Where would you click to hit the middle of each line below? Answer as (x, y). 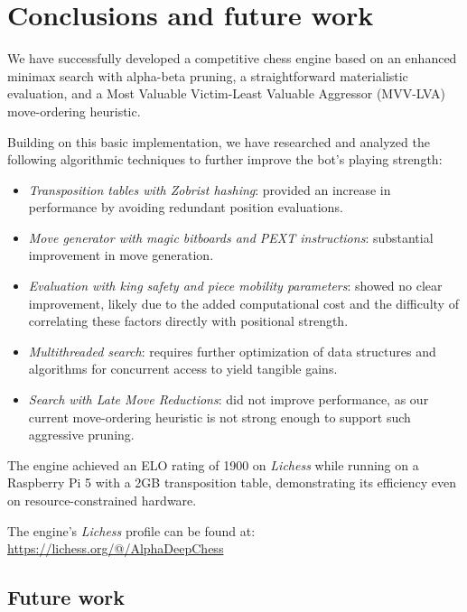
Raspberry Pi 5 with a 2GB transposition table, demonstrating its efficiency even (232, 482)
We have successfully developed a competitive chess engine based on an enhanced (232, 58)
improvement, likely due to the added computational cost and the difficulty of (243, 303)
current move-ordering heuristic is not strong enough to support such (219, 417)
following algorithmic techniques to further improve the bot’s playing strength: (225, 159)
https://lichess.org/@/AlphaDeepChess (116, 548)
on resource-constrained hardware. (102, 500)
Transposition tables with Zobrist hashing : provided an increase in (210, 189)
